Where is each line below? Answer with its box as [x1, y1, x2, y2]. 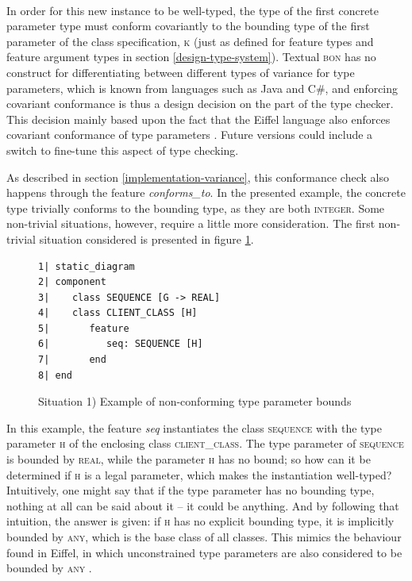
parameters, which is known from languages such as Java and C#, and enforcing [6, 79, 399, 96]
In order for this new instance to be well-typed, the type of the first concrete [6, 2, 379, 18]
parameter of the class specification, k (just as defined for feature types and [6, 33, 374, 49]
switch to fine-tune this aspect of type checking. [6, 141, 239, 158]
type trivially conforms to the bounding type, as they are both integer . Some [6, 199, 385, 216]
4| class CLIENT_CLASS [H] [38, 307, 198, 319]
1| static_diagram [38, 260, 135, 272]
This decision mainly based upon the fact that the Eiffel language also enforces [6, 110, 391, 127]
